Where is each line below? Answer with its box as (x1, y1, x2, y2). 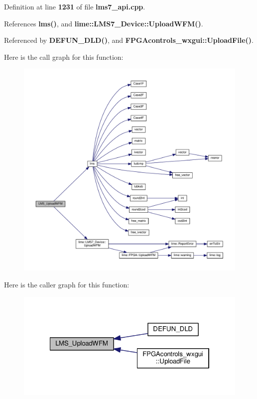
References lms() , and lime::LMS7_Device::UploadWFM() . (4, 18, 203, 28)
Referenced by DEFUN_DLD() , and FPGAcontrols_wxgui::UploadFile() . (4, 35, 254, 45)
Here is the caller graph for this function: (4, 279, 129, 289)
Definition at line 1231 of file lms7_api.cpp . (4, 1, 145, 11)
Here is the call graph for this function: (4, 51, 124, 62)
